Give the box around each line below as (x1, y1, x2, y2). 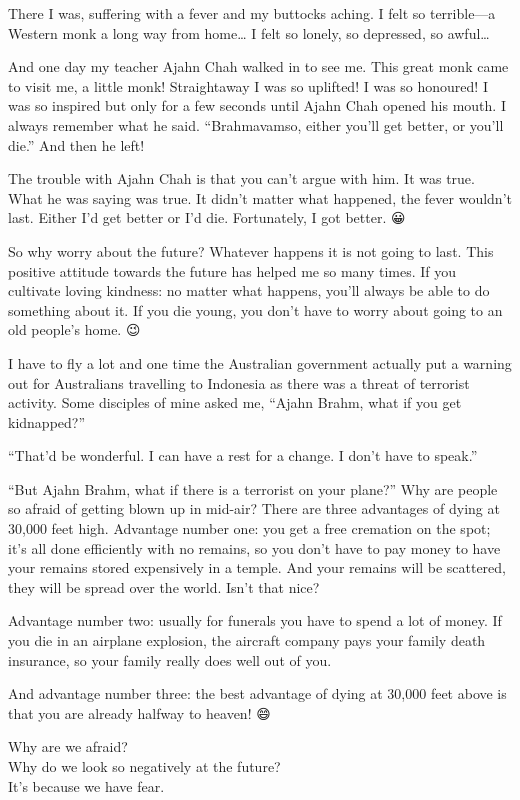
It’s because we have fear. (8, 775, 165, 796)
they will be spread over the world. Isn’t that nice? (8, 576, 320, 597)
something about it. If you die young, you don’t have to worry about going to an (8, 299, 503, 320)
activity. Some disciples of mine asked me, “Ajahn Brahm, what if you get (8, 392, 462, 413)
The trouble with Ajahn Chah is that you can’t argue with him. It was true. (8, 168, 475, 189)
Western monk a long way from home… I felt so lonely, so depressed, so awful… (8, 22, 490, 43)
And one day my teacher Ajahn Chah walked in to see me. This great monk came (8, 56, 509, 77)
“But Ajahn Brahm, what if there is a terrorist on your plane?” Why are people (8, 478, 498, 499)
